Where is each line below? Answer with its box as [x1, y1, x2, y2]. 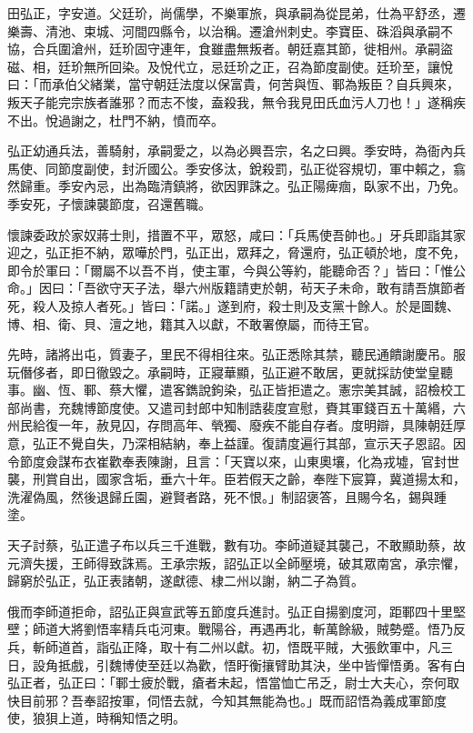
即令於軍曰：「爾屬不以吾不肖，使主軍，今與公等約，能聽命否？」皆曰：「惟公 [7, 260, 466, 279]
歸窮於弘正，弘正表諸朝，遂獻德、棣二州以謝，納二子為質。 [7, 571, 364, 590]
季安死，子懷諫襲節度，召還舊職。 [7, 194, 211, 213]
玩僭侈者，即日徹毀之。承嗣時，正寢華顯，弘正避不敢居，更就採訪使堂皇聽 [7, 362, 453, 381]
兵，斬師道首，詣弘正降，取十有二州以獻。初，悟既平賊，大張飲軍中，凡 [7, 638, 440, 656]
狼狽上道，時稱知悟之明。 [32, 708, 186, 728]
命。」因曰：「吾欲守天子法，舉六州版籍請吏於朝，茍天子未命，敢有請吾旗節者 [7, 278, 466, 297]
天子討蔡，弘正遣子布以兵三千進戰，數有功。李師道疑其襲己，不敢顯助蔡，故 [7, 536, 466, 555]
